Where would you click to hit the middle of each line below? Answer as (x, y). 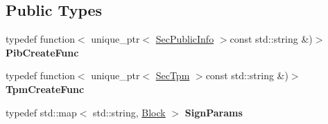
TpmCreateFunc (45, 89)
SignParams (214, 112)
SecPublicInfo (185, 39)
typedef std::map (41, 112)
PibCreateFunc (42, 52)
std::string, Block (129, 112)
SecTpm (173, 75)
